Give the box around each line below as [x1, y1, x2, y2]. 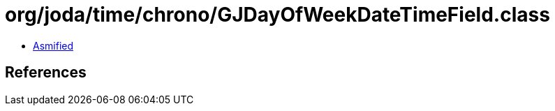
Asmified [33, 39, 74, 52]
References [5, 64, 87, 82]
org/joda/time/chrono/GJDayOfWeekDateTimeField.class [5, 3, 550, 27]
